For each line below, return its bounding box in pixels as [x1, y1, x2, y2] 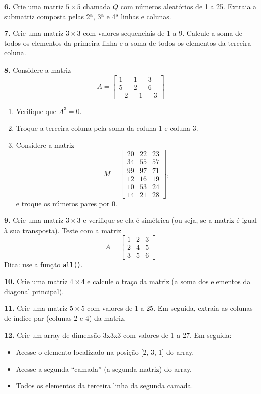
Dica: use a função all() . [4, 259, 83, 269]
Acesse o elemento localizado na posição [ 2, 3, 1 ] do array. [16, 347, 194, 357]
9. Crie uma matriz [4, 215, 64, 226]
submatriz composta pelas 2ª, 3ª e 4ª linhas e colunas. [4, 11, 171, 21]
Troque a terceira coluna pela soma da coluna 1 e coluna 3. [16, 123, 198, 133]
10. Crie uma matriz [4, 276, 68, 287]
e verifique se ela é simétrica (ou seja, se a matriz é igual [83, 215, 257, 226]
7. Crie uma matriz [4, 28, 64, 38]
